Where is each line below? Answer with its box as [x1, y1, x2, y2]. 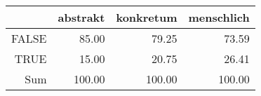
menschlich [188, 9, 250, 25]
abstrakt [58, 9, 105, 25]
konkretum [116, 9, 178, 25]
